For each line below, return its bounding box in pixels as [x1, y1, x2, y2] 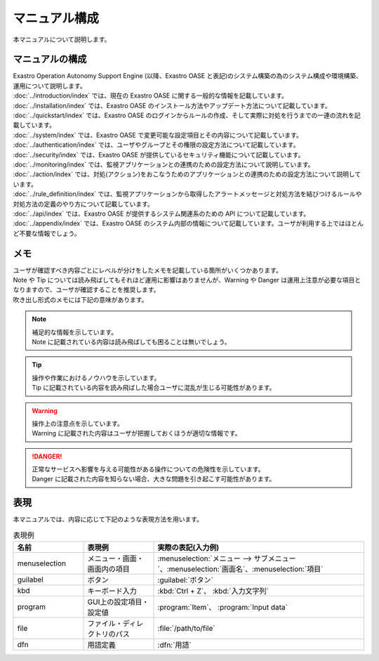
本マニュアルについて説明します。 [13, 35, 111, 44]
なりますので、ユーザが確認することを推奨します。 [13, 285, 160, 294]
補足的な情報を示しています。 [32, 327, 118, 336]
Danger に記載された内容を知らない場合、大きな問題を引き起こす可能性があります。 [32, 475, 276, 483]
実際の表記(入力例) [157, 543, 220, 553]
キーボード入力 [87, 587, 137, 596]
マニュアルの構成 [13, 53, 87, 65]
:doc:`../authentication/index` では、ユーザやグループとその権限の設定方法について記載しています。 [13, 140, 300, 149]
